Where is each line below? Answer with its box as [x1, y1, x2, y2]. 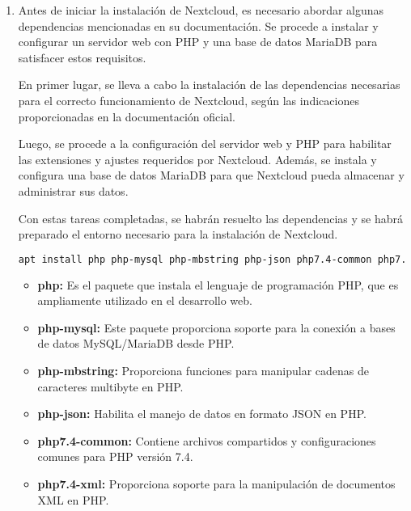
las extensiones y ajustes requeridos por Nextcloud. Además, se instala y [18, 150, 377, 167]
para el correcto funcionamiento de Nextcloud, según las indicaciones [18, 91, 359, 108]
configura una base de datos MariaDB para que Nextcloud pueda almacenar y [18, 167, 405, 184]
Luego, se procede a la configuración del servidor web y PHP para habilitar [18, 135, 392, 152]
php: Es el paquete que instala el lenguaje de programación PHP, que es [37, 276, 399, 293]
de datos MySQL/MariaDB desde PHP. [37, 335, 235, 352]
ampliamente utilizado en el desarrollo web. [37, 292, 252, 309]
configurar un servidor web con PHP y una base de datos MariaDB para [18, 33, 378, 50]
